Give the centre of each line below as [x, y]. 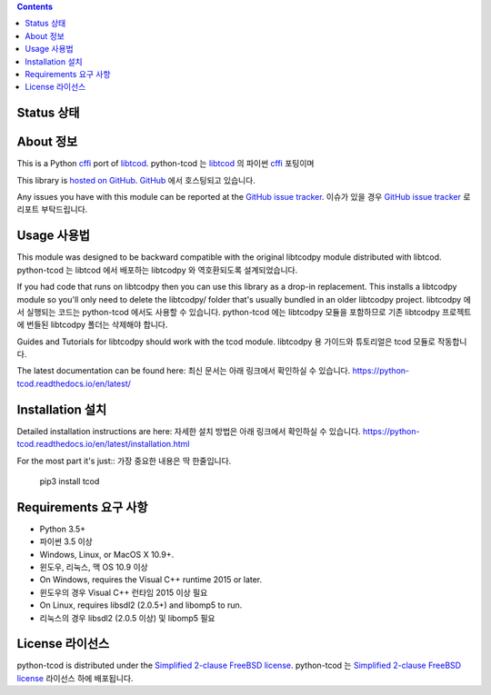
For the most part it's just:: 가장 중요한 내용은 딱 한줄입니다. [124, 461]
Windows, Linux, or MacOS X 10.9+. [107, 554]
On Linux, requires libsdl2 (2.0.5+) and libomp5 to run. [141, 605]
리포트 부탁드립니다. [52, 210]
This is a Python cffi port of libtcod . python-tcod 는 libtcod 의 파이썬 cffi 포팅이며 [165, 164]
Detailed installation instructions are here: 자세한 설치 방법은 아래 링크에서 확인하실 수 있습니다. [189, 431]
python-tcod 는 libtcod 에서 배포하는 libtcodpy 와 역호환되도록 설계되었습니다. [157, 270]
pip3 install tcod [70, 481]
